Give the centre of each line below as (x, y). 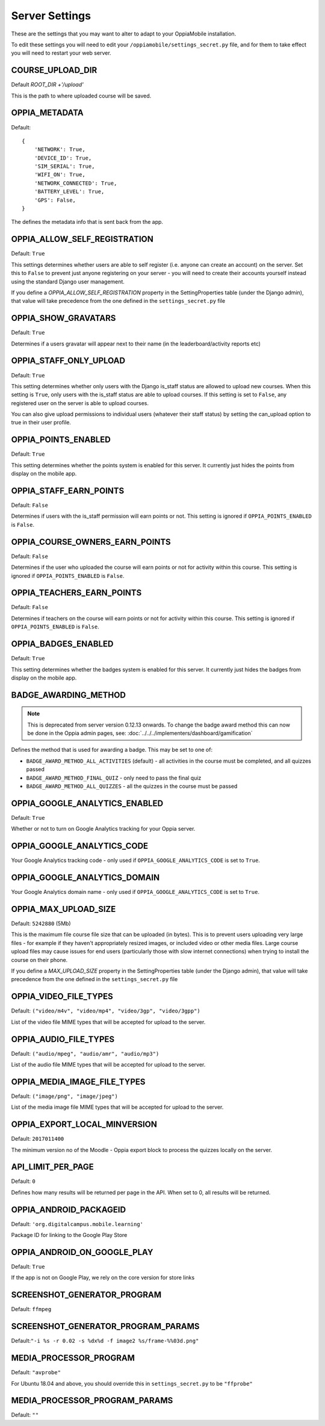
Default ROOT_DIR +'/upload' (47, 85)
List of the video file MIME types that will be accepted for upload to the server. (108, 1022)
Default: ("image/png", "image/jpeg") (65, 1096)
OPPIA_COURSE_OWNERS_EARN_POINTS (91, 542)
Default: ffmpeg (31, 1309)
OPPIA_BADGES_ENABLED (62, 644)
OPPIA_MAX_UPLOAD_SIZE (63, 909)
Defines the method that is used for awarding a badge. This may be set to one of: (112, 750)
